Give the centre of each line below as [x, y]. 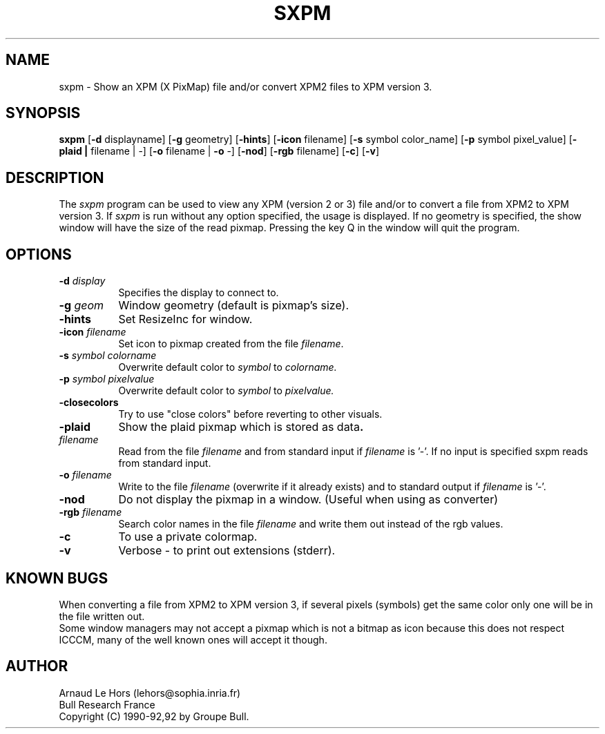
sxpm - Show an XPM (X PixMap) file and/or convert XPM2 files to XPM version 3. [246, 86]
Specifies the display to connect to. [199, 293]
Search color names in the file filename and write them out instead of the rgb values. [311, 524]
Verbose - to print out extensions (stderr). [227, 551]
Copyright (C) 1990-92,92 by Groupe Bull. [154, 716]
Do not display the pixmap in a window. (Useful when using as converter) [308, 500]
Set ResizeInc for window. [185, 319]
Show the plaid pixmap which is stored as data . [241, 427]
